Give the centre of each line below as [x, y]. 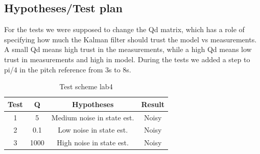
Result [153, 104]
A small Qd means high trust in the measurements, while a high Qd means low [128, 49]
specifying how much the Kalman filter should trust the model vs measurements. [131, 39]
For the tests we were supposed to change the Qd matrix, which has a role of [124, 29]
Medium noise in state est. [93, 117]
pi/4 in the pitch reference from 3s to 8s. [68, 69]
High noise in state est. [93, 143]
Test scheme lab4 [86, 86]
